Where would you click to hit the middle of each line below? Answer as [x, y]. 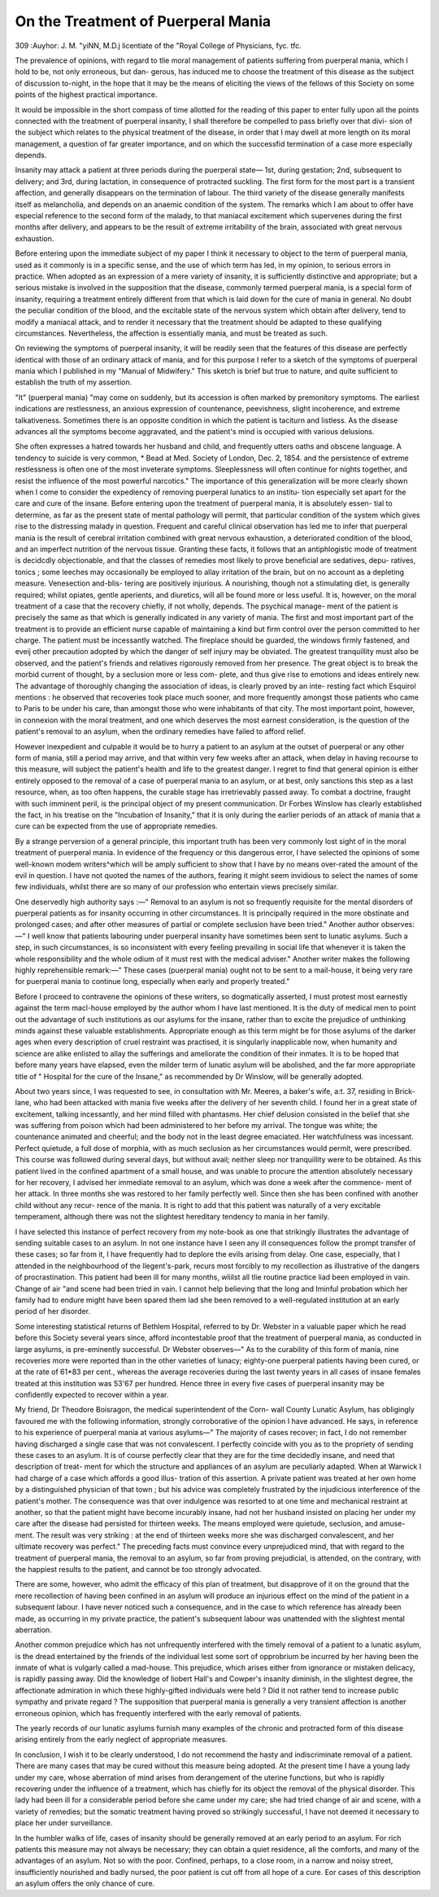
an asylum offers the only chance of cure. [85, 1884]
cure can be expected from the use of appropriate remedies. [117, 826]
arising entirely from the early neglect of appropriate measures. [121, 1740]
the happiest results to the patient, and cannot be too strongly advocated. [138, 1569]
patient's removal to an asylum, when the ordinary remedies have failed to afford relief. [161, 731]
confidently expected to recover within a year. [92, 1395]
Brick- [405, 1091]
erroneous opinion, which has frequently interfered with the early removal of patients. [159, 1713]
